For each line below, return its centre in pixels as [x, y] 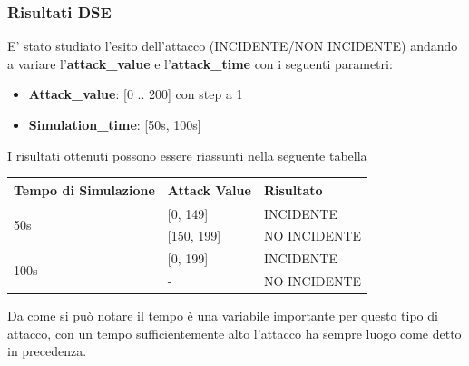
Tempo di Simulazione [84, 189]
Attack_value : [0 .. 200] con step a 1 [136, 94]
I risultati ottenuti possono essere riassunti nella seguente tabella [187, 155]
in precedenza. [47, 351]
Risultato [293, 189]
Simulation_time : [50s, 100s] [115, 124]
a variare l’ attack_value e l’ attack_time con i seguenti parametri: [200, 63]
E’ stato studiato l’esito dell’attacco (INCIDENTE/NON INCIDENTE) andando [233, 46]
